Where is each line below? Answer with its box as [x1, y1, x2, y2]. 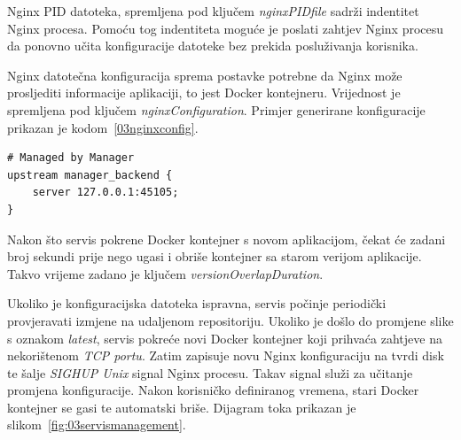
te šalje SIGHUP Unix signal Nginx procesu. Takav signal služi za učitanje [7, 363, 413, 382]
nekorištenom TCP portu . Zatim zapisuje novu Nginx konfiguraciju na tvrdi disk [7, 346, 444, 365]
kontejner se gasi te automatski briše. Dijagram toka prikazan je [7, 398, 356, 416]
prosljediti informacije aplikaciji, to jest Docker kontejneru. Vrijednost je [7, 83, 401, 102]
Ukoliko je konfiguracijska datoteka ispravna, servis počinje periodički [7, 294, 387, 313]
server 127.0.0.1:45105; [32, 186, 179, 199]
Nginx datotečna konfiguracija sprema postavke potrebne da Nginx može [7, 66, 402, 84]
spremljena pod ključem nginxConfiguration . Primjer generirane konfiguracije [7, 100, 426, 119]
